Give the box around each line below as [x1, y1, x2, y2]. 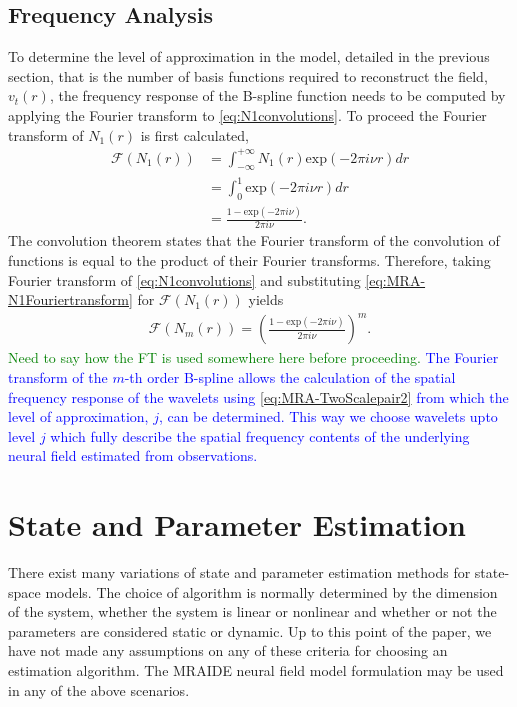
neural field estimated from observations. [8, 445, 258, 466]
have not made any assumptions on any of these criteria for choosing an [8, 640, 448, 661]
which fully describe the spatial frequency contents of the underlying [50, 425, 470, 446]
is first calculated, [140, 124, 249, 145]
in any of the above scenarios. [8, 679, 190, 700]
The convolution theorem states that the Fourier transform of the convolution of [8, 230, 500, 251]
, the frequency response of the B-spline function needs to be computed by [49, 85, 506, 106]
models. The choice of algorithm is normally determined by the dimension [45, 581, 498, 602]
